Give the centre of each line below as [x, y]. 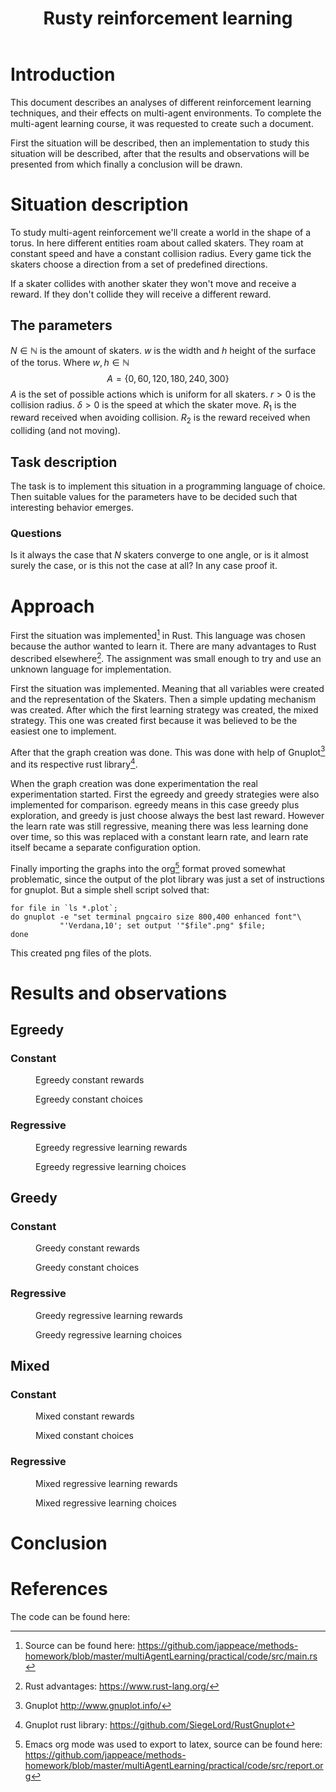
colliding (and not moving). [65, 431]
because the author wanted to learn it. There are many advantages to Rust [163, 646]
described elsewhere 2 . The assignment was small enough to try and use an [166, 657]
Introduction [63, 74]
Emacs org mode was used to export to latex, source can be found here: [173, 1744]
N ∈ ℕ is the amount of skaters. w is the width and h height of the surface [163, 350]
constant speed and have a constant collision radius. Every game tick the [161, 253]
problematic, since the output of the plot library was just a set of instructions [167, 879]
